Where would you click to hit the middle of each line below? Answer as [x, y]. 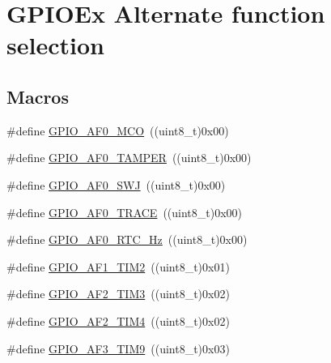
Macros [38, 96]
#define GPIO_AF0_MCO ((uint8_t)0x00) [118, 130]
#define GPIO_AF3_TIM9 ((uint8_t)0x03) [118, 348]
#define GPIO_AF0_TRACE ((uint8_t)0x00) [125, 212]
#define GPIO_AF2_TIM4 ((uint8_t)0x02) [118, 320]
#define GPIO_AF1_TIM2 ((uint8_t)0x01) [118, 266]
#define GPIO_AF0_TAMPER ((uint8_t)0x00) [129, 158]
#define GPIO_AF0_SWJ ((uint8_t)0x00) [116, 184]
